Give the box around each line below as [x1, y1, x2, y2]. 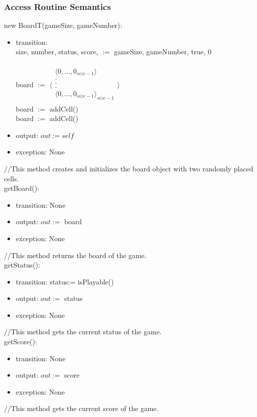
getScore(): [4, 336, 37, 347]
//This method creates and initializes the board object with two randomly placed [4, 163, 254, 173]
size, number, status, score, [15, 46, 98, 57]
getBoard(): [4, 183, 39, 193]
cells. [4, 173, 19, 183]
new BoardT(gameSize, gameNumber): [4, 20, 122, 30]
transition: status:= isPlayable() [15, 276, 114, 286]
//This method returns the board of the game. [4, 250, 147, 260]
